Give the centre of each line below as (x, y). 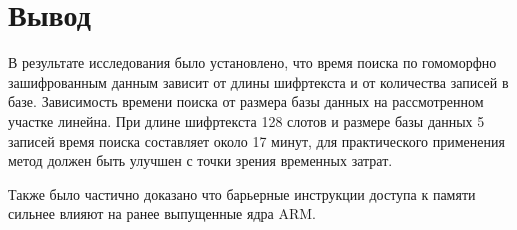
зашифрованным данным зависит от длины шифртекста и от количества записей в (258, 81)
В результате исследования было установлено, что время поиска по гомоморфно (252, 62)
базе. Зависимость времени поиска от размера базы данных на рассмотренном (246, 101)
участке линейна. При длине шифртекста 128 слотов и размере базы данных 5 (246, 120)
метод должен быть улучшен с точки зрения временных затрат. (200, 160)
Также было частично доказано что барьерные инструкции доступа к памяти (242, 193)
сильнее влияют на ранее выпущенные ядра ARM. (162, 213)
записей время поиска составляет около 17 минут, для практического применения (256, 140)
